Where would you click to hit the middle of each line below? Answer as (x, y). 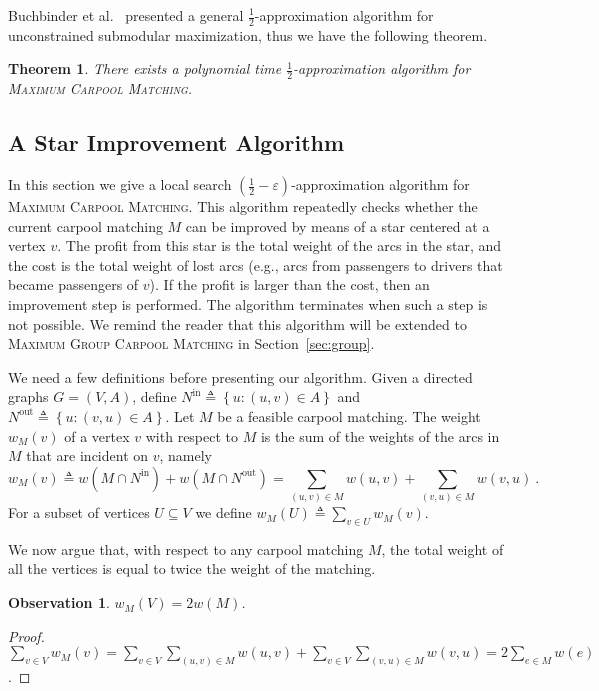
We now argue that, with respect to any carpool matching (186, 548)
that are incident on (87, 455)
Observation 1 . (59, 602)
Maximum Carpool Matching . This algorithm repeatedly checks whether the (243, 206)
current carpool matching (85, 225)
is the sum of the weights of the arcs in (380, 435)
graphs (28, 396)
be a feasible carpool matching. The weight (349, 415)
